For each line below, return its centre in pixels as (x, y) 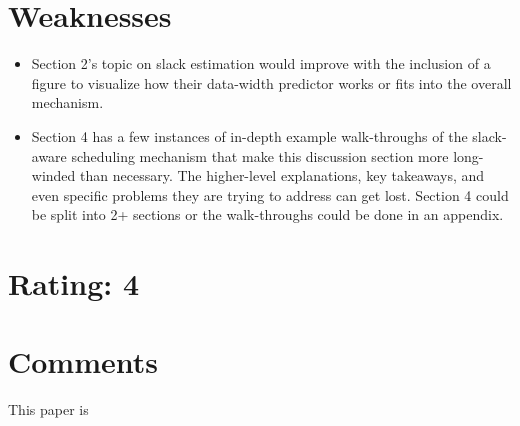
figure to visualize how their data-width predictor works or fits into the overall (271, 82)
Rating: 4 (74, 283)
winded (53, 175)
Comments (83, 361)
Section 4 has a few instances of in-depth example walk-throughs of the (249, 135)
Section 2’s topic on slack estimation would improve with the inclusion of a (261, 63)
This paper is (48, 409)
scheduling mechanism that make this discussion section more (260, 155)
